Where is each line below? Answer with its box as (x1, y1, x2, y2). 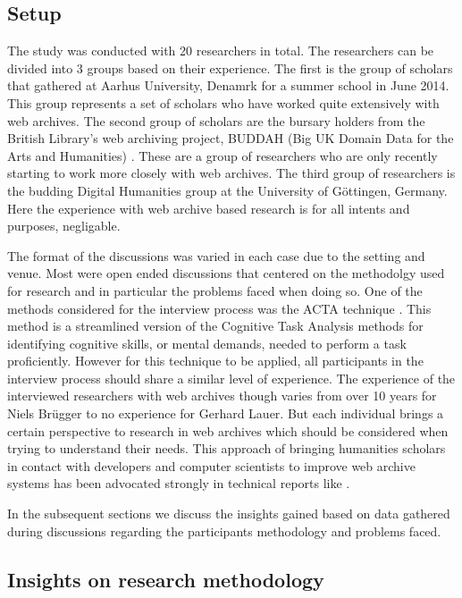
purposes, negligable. (7, 216, 121, 235)
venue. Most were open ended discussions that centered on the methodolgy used (7, 264, 445, 282)
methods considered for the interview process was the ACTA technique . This (7, 299, 432, 317)
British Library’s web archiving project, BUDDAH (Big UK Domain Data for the (7, 129, 454, 147)
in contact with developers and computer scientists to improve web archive (7, 456, 416, 475)
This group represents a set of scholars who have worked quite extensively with (7, 93, 440, 112)
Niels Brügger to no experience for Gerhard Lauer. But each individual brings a (7, 404, 444, 423)
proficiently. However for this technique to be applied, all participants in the (7, 351, 424, 370)
